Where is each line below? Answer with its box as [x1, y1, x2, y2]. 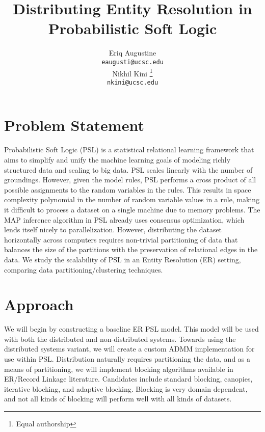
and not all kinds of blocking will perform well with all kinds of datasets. [4, 393, 232, 404]
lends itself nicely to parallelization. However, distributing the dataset [4, 224, 222, 235]
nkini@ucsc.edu [107, 78, 158, 86]
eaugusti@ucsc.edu [101, 58, 164, 66]
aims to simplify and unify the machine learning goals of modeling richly [4, 154, 231, 165]
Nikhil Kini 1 [112, 66, 153, 78]
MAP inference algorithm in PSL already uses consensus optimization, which [4, 214, 245, 225]
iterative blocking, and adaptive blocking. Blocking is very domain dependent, [4, 383, 248, 394]
